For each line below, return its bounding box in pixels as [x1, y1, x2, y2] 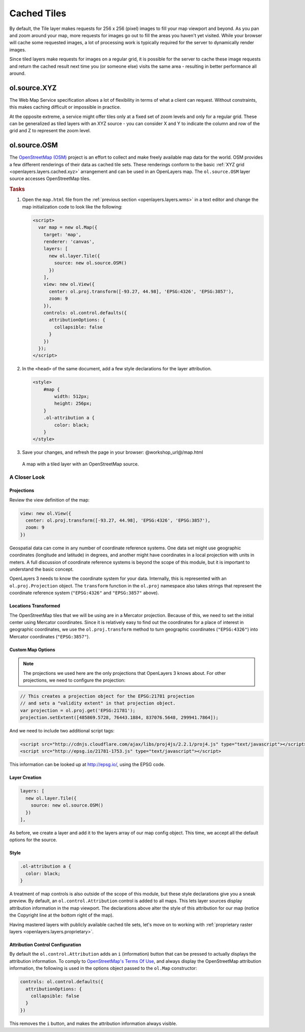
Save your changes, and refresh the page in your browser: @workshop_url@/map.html [22, 449, 203, 455]
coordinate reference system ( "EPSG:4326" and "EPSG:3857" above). [9, 590, 159, 596]
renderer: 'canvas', [43, 239, 95, 245]
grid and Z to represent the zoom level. [9, 128, 91, 134]
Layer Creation [9, 775, 42, 781]
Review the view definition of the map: [9, 496, 90, 503]
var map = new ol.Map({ [38, 224, 98, 230]
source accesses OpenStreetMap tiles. [9, 175, 91, 182]
